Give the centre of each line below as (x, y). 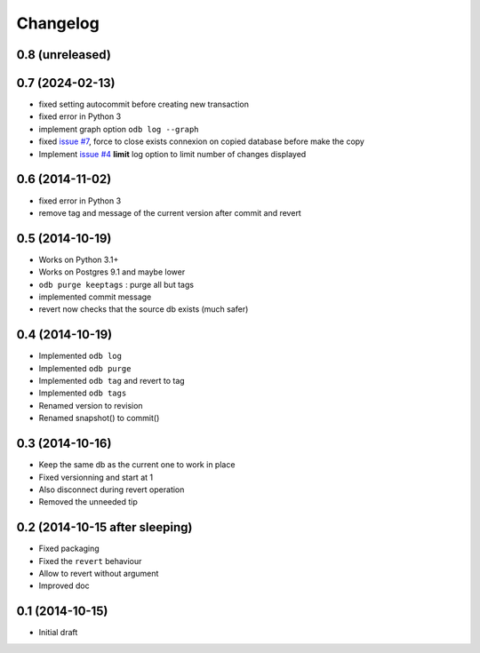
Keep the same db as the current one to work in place (137, 465)
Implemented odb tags (83, 393)
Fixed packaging (69, 549)
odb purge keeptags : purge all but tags (116, 284)
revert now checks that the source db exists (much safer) (144, 309)
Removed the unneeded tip (88, 502)
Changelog (58, 23)
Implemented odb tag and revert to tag (112, 381)
